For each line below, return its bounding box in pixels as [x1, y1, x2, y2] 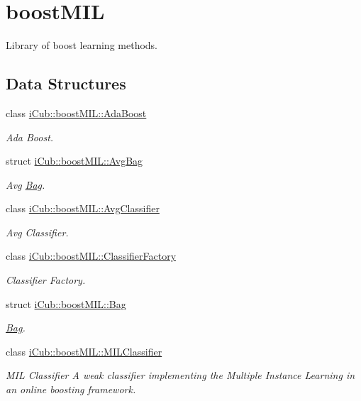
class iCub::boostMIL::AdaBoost [6, 105, 147, 120]
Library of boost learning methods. [6, 38, 158, 53]
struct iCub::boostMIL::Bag [6, 296, 126, 311]
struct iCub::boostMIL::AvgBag [6, 153, 143, 168]
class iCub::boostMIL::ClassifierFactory [6, 248, 177, 263]
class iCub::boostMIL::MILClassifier [6, 344, 162, 358]
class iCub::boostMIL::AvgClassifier [6, 201, 160, 216]
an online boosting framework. [6, 382, 136, 397]
